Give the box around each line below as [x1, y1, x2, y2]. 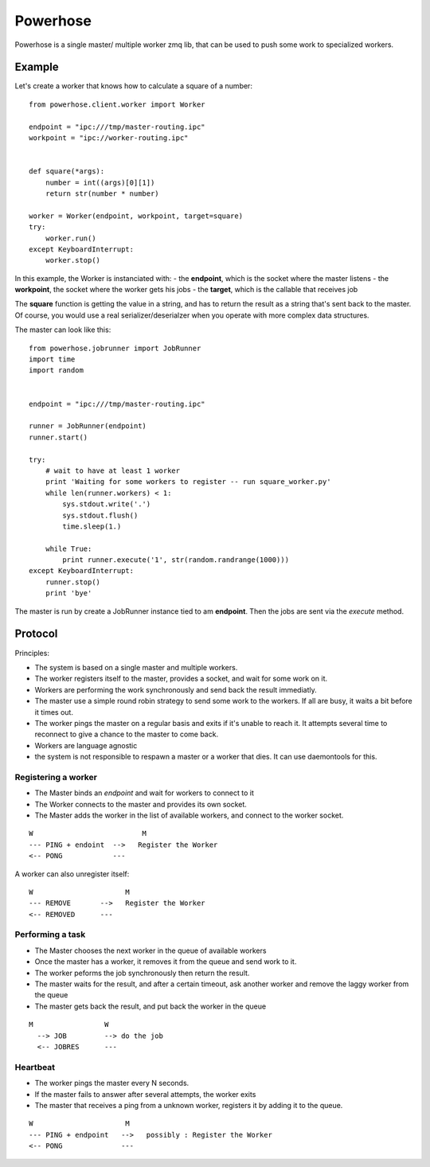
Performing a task [14, 929, 86, 940]
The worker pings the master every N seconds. [34, 1079, 190, 1088]
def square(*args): [29, 167, 105, 176]
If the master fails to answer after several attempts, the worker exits [34, 1089, 256, 1099]
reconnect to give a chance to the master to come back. [34, 729, 219, 740]
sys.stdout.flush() [62, 510, 139, 520]
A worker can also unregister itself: [14, 868, 130, 879]
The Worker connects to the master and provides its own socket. [34, 799, 247, 809]
